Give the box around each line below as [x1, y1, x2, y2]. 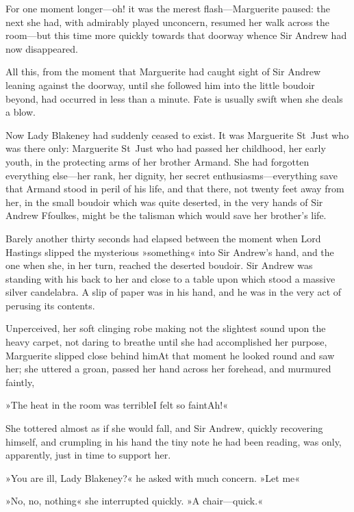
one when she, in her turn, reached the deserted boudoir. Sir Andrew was [5, 258, 313, 272]
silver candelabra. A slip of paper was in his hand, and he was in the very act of [5, 285, 342, 299]
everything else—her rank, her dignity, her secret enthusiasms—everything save [5, 168, 338, 182]
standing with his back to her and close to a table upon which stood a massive [5, 271, 336, 285]
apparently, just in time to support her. [5, 448, 171, 462]
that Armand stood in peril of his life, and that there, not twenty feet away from [5, 181, 344, 196]
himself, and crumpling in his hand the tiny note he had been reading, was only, [5, 434, 342, 448]
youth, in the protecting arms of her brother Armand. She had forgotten [5, 154, 309, 168]
